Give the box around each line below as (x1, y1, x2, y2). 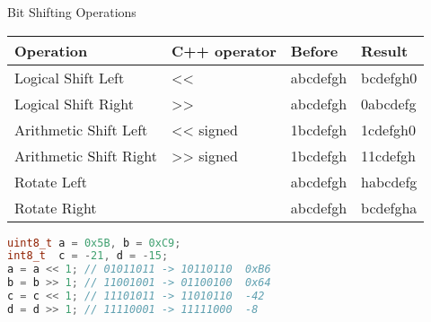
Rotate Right (14, 196, 97, 218)
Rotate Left (14, 170, 87, 192)
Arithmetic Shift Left (14, 118, 148, 140)
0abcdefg (361, 92, 417, 114)
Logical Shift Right (14, 92, 134, 114)
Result (361, 39, 409, 61)
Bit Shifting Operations (7, 3, 136, 21)
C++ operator (171, 39, 277, 61)
